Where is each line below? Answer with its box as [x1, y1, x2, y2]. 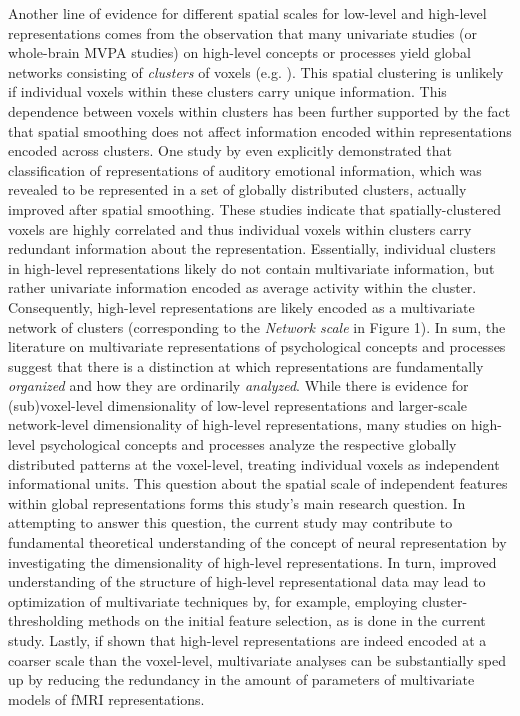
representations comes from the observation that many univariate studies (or [8, 22, 477, 43]
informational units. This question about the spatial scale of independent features [8, 473, 508, 494]
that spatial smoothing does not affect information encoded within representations [8, 120, 512, 141]
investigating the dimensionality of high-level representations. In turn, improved [8, 551, 497, 572]
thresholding [8, 610, 84, 631]
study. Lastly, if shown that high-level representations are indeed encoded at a [8, 630, 487, 650]
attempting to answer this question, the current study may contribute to [8, 512, 453, 533]
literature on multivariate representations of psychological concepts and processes [8, 336, 506, 357]
